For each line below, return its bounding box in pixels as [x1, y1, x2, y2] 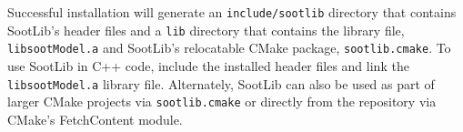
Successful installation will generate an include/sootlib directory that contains [7, 3, 457, 21]
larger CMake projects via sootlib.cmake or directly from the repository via [7, 92, 437, 111]
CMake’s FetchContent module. [7, 109, 183, 128]
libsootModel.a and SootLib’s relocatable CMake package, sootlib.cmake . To [7, 38, 451, 57]
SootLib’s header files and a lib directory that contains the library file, [7, 20, 405, 39]
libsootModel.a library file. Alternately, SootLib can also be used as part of [7, 74, 435, 93]
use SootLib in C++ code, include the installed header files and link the [7, 56, 409, 75]
